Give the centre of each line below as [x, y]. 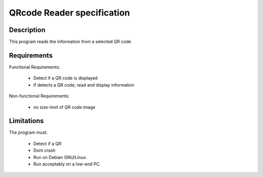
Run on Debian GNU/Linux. [60, 157]
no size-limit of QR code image [64, 107]
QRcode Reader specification [69, 13]
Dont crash [45, 150]
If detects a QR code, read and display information [84, 85]
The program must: [28, 133]
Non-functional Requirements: [39, 96]
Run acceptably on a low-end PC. [67, 164]
